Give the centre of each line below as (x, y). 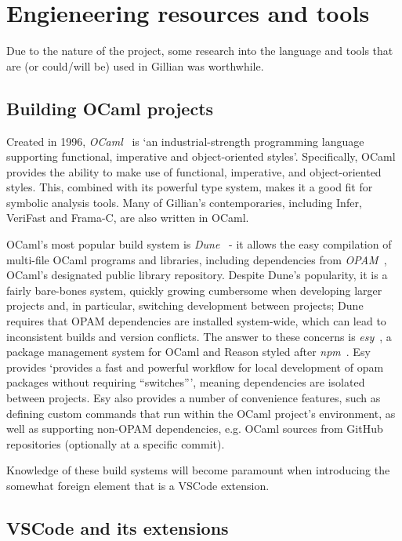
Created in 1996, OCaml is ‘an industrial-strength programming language (185, 141)
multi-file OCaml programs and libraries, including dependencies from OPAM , (197, 259)
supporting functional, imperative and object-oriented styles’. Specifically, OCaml (201, 156)
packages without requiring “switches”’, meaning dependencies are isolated (186, 382)
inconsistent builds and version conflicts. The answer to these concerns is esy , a (199, 336)
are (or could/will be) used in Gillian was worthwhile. (135, 65)
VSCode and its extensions (118, 527)
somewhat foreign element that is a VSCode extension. (138, 485)
